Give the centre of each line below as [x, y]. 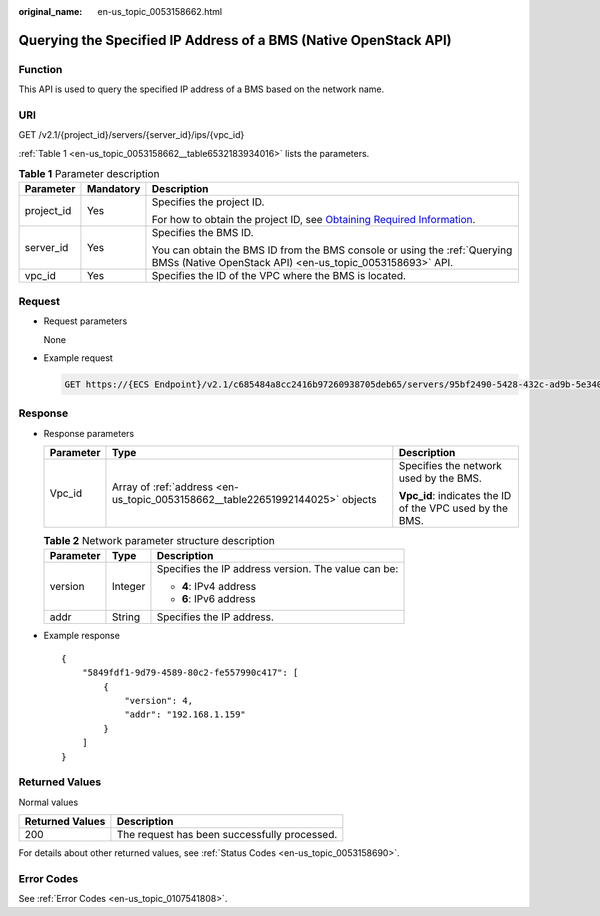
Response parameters [89, 433]
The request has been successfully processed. [227, 835]
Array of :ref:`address [162, 487]
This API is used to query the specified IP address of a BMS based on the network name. [201, 89]
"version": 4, [159, 701]
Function [40, 69]
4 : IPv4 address [219, 587]
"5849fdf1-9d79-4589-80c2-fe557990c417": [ [190, 673]
